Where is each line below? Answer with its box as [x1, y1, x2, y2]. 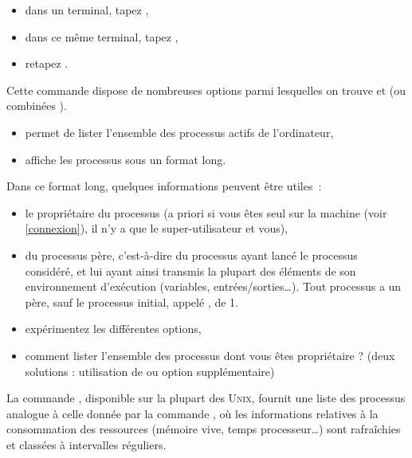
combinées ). [6, 97, 67, 114]
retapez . [25, 55, 69, 72]
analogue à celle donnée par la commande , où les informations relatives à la [6, 405, 379, 421]
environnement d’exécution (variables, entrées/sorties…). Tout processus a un [25, 278, 402, 295]
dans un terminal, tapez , [25, 2, 149, 18]
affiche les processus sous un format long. [25, 151, 226, 167]
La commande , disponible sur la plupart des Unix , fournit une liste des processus [6, 389, 406, 406]
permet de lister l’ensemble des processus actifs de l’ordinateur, [25, 123, 334, 140]
